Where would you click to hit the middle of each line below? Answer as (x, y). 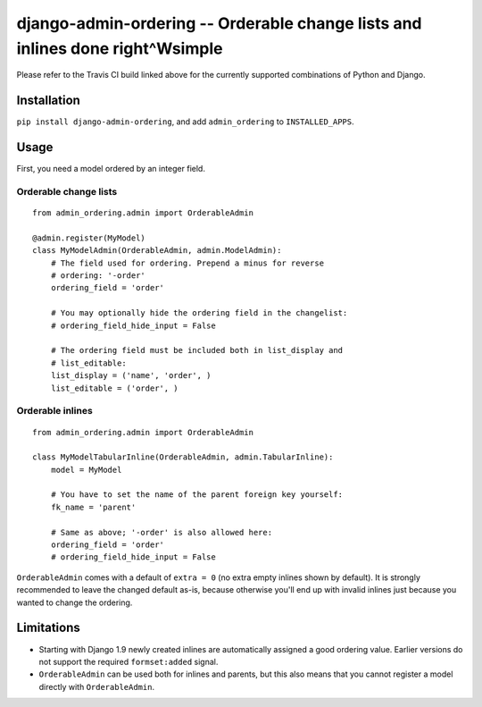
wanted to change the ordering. (75, 602)
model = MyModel (86, 470)
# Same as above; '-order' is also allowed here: (161, 532)
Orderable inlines (54, 411)
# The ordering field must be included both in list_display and (197, 350)
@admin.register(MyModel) (89, 238)
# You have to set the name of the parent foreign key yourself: (197, 495)
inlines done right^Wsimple (120, 48)
